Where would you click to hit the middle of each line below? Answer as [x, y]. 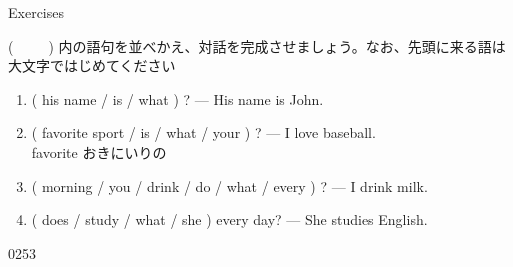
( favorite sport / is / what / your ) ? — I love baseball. [203, 132]
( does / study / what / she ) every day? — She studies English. [229, 219]
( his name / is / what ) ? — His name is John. [177, 98]
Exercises [36, 12]
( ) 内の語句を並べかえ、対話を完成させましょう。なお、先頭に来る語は [257, 45]
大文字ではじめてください [92, 65]
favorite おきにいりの [99, 151]
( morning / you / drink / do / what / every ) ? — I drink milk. [229, 185]
